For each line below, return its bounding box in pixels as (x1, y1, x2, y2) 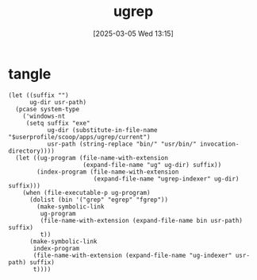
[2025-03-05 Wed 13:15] (93, 29, 174, 38)
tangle (8, 64, 52, 83)
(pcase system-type (15, 105, 80, 113)
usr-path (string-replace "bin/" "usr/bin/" (47, 140, 197, 148)
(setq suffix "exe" (25, 119, 90, 127)
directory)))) (8, 146, 56, 155)
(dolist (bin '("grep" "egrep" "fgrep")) (29, 196, 169, 204)
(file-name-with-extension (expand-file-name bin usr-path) (40, 216, 244, 224)
